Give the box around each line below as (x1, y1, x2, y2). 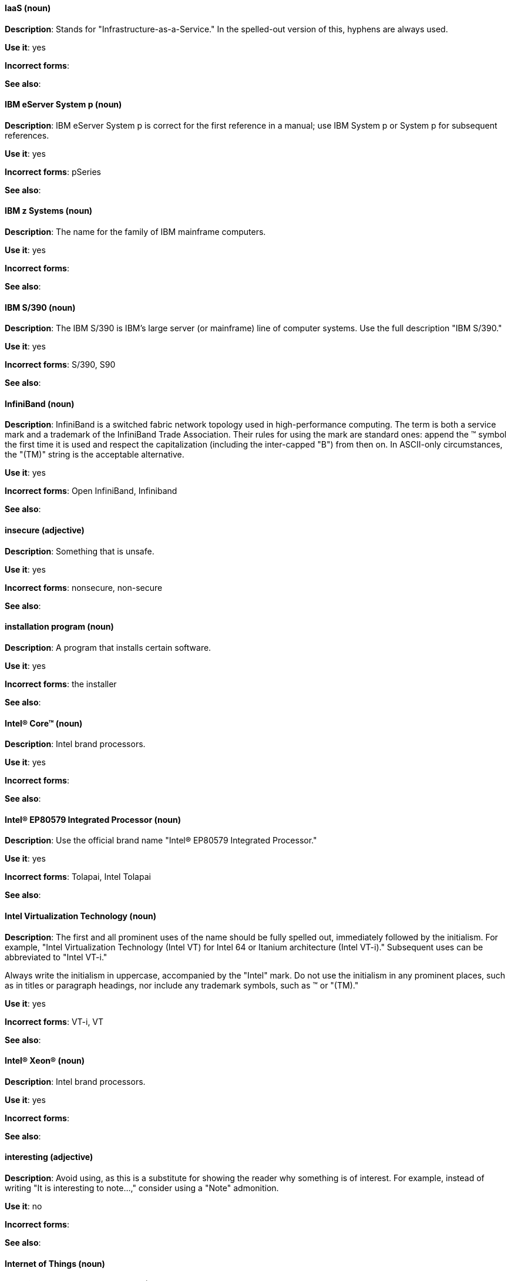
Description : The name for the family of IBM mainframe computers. (5, 227, 266, 237)
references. (5, 130, 49, 140)
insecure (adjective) (5, 525, 85, 536)
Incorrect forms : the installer (5, 678, 117, 689)
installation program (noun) (5, 621, 114, 632)
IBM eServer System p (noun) (5, 99, 122, 110)
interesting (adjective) (5, 1152, 93, 1162)
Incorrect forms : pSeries (5, 166, 101, 177)
